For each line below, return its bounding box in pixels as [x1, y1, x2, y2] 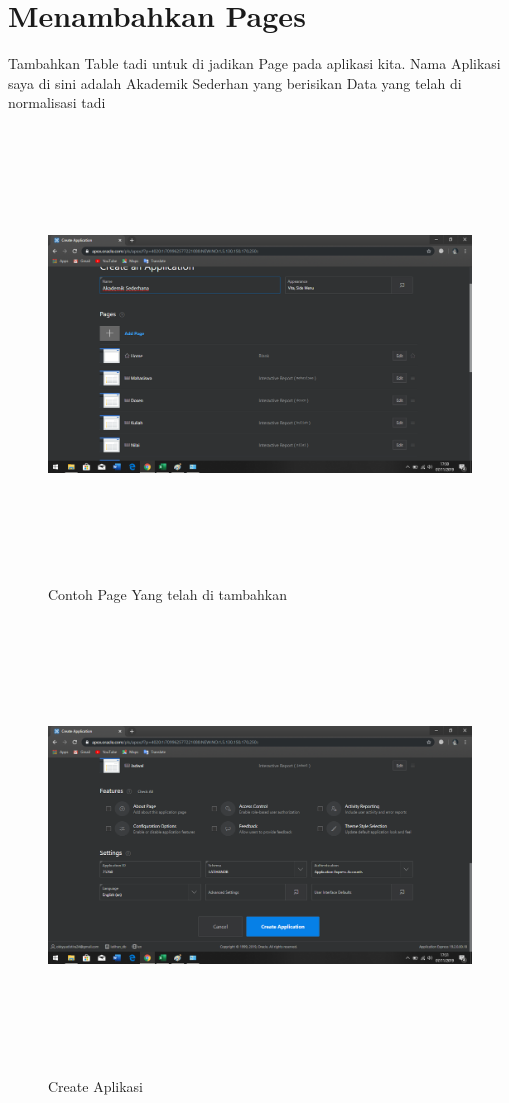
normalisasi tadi [8, 92, 106, 113]
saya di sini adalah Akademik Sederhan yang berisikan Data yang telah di [8, 72, 462, 93]
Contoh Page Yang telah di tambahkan [48, 584, 287, 605]
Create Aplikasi [48, 1075, 144, 1096]
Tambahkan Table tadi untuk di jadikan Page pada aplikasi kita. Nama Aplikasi [8, 53, 501, 74]
